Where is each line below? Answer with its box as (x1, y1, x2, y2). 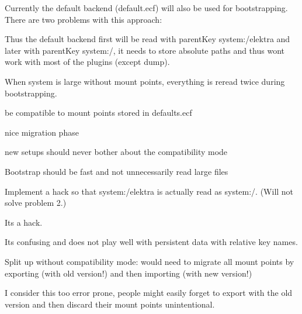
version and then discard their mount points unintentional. (5, 298, 215, 310)
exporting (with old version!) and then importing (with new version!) (5, 267, 252, 279)
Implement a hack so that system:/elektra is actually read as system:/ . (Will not (5, 185, 294, 197)
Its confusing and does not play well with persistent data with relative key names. (5, 236, 298, 248)
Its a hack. (5, 216, 43, 228)
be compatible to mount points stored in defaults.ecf (5, 106, 192, 119)
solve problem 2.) (5, 196, 67, 209)
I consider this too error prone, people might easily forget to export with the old (5, 287, 293, 299)
